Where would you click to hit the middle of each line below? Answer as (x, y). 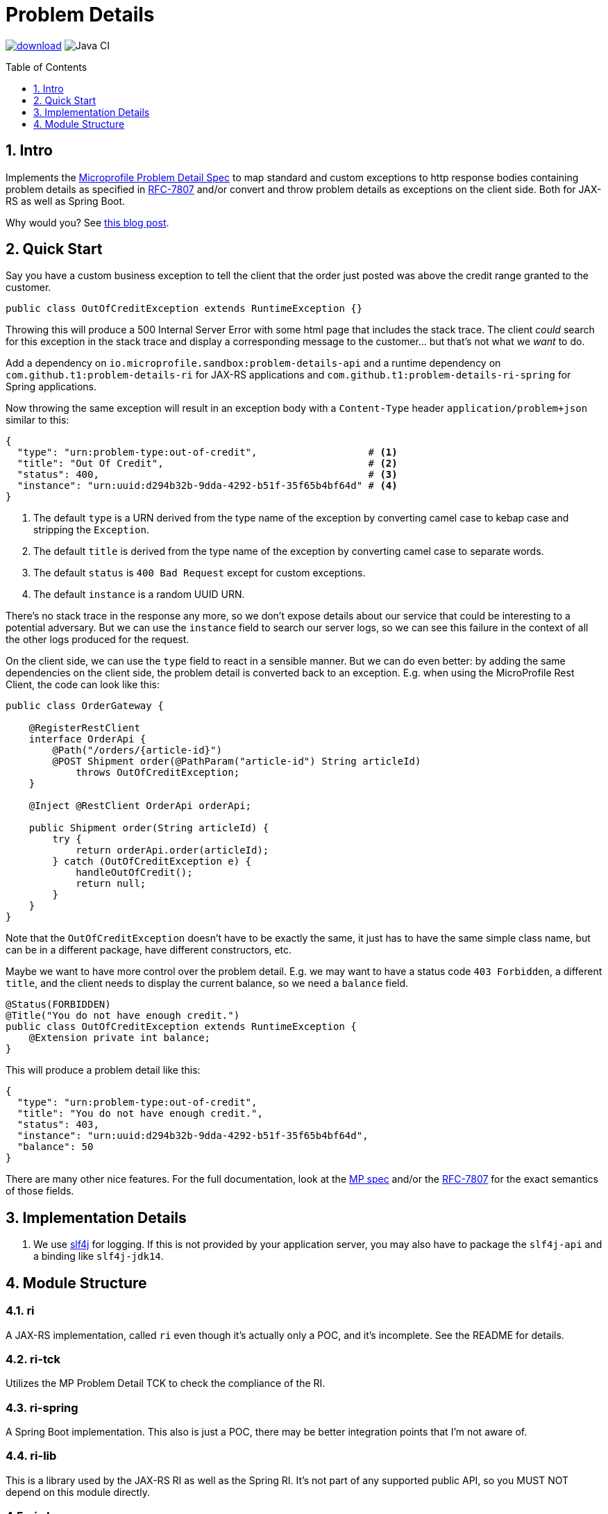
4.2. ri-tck (33, 1359)
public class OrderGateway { (85, 706)
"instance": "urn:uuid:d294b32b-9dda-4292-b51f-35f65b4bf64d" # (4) (207, 486)
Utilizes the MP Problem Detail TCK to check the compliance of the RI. (166, 1383)
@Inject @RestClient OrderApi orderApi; (140, 806)
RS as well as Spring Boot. (66, 201)
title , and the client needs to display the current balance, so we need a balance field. (207, 983)
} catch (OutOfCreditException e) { (152, 862)
